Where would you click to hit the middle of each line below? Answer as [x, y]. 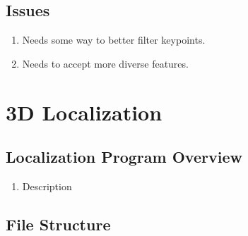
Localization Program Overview [124, 157]
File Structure [58, 224]
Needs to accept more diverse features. [105, 63]
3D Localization [84, 112]
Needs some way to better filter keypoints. [114, 40]
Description [47, 186]
